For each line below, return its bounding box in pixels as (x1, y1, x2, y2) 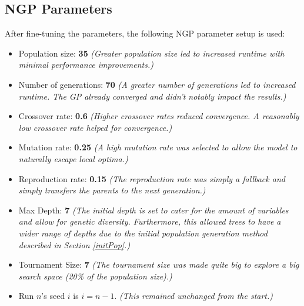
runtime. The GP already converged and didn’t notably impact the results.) (18, 90, 286, 102)
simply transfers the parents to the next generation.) (18, 184, 206, 196)
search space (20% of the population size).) (18, 269, 172, 282)
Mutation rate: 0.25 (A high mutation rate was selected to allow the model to (18, 141, 298, 153)
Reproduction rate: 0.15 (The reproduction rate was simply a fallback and (18, 172, 285, 185)
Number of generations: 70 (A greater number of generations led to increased (18, 78, 296, 90)
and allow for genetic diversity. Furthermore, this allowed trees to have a (18, 215, 281, 228)
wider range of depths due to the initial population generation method (18, 226, 268, 239)
